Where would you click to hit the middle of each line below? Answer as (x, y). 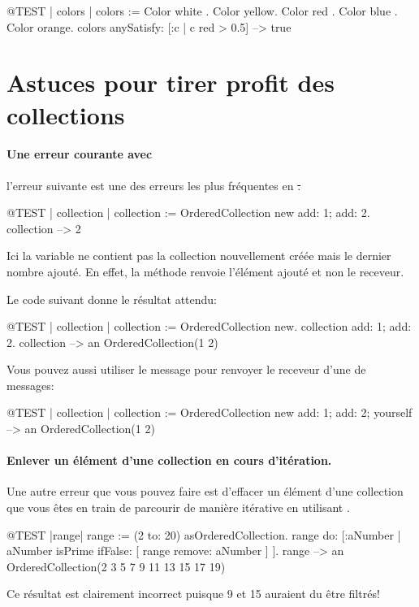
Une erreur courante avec (80, 154)
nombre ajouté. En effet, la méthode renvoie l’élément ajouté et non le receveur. (205, 271)
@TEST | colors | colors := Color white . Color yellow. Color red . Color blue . (202, 11)
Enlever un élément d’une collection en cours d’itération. (169, 460)
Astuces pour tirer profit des (171, 82)
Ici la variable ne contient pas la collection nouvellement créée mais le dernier (199, 256)
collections (66, 114)
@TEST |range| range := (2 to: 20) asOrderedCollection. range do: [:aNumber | (204, 534)
